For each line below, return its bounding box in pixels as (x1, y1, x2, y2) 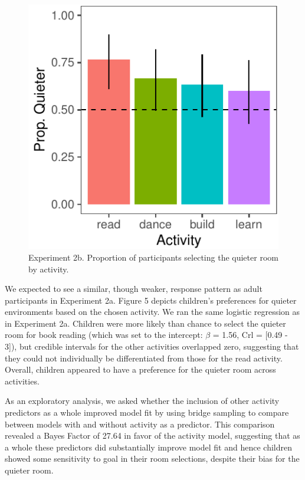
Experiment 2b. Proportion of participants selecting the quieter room (28, 251, 278, 263)
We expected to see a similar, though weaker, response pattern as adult (5, 282, 263, 295)
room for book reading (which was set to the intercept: (5, 328, 203, 341)
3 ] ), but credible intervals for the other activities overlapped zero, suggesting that (5, 340, 299, 353)
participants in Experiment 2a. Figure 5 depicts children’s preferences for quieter (5, 294, 297, 306)
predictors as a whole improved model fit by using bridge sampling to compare (5, 406, 289, 419)
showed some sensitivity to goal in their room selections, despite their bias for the (5, 452, 300, 465)
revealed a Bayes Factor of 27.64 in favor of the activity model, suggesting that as (5, 429, 300, 442)
